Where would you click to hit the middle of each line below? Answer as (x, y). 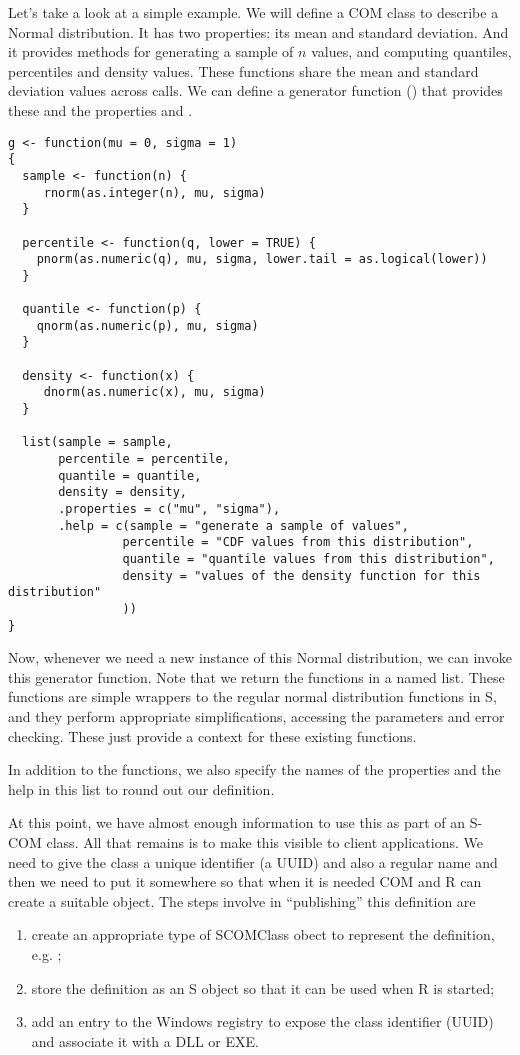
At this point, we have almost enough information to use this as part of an (237, 822)
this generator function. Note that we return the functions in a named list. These (256, 676)
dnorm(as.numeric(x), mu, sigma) (154, 392)
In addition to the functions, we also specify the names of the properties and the (254, 769)
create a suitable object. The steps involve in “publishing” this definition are (242, 900)
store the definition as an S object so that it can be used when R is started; (263, 987)
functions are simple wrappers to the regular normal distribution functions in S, (252, 696)
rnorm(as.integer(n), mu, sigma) (154, 192)
